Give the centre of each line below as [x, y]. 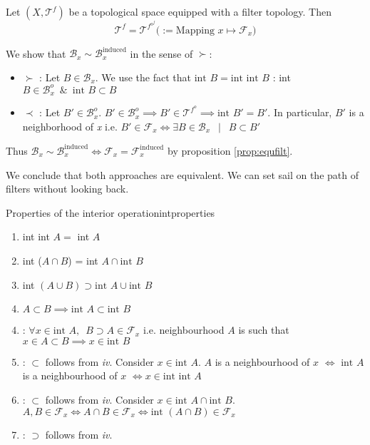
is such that [264, 330]
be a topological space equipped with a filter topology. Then [200, 11]
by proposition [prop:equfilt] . [230, 150]
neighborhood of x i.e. [70, 126]
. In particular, [300, 112]
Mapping [195, 30]
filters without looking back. [67, 189]
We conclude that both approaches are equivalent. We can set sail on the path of [182, 174]
